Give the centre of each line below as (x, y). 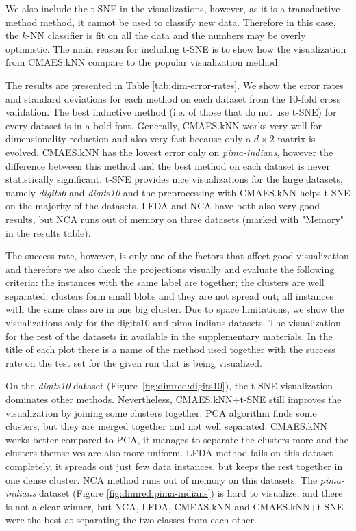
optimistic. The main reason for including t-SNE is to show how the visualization (176, 48)
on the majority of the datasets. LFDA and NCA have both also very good (163, 206)
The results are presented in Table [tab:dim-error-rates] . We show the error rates (175, 85)
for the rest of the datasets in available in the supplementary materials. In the (169, 336)
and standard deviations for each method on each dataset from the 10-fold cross (173, 98)
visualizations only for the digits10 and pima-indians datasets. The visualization (173, 323)
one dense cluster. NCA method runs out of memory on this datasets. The (162, 479)
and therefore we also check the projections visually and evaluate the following (170, 269)
